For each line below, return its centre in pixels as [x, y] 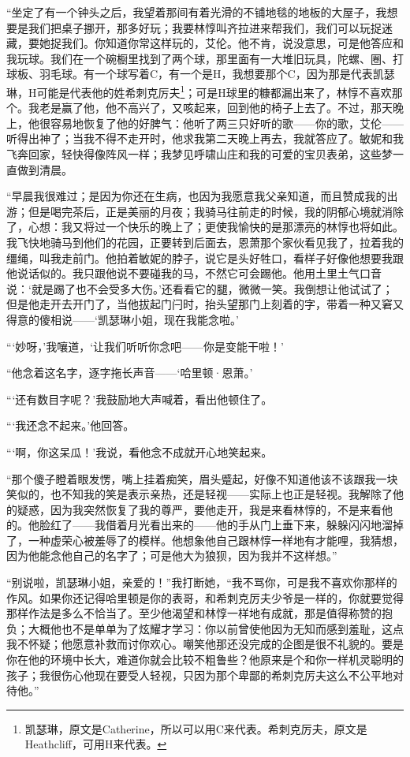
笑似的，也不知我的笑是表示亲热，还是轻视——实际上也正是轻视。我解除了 [199, 494]
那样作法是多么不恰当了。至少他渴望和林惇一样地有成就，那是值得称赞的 [194, 613]
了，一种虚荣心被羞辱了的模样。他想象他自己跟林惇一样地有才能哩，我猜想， [205, 540]
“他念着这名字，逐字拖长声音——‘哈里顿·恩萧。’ [130, 373]
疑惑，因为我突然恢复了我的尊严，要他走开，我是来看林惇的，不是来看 [199, 509]
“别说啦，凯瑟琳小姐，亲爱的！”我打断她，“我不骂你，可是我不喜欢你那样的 [202, 582]
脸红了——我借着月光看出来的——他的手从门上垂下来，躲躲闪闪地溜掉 [221, 525]
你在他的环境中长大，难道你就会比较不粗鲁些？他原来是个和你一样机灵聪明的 [205, 660]
